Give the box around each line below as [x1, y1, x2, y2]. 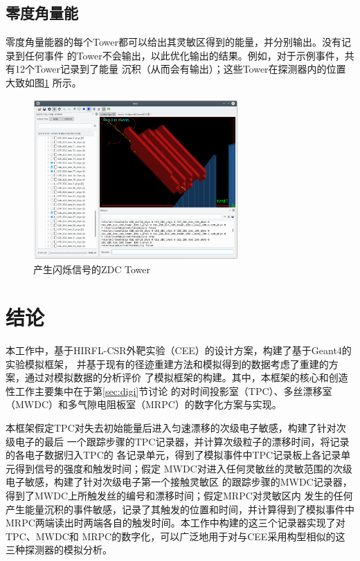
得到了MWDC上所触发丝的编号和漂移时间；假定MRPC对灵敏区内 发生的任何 [6, 488, 353, 502]
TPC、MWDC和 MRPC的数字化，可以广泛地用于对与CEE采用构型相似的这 [6, 528, 345, 543]
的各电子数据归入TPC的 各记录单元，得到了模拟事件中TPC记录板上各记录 [6, 448, 341, 462]
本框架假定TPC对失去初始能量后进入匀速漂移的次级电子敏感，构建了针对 [6, 421, 336, 435]
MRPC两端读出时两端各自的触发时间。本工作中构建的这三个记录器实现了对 [6, 515, 345, 530]
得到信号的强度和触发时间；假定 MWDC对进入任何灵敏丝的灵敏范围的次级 [15, 461, 352, 475]
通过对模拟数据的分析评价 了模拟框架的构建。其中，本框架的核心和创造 [24, 370, 348, 385]
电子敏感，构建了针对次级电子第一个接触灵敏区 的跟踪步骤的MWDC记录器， [6, 475, 352, 489]
